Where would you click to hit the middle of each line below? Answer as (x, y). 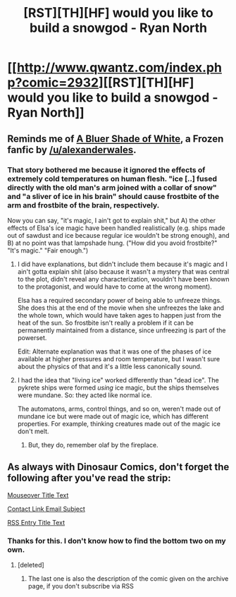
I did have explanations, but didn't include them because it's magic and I (122, 264)
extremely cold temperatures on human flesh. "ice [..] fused (112, 179)
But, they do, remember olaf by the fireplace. (93, 445)
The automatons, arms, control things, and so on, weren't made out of (119, 409)
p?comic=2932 (53, 83)
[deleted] (31, 565)
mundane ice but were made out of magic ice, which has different (113, 416)
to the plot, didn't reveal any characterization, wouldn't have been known (123, 279)
